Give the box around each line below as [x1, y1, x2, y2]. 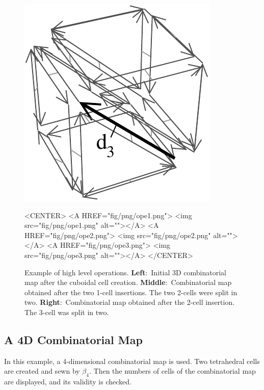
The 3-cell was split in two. [24, 306, 109, 317]
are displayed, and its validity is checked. [4, 376, 131, 387]
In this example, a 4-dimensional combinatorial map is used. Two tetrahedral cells [4, 355, 260, 366]
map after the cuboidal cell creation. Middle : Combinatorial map [24, 277, 232, 288]
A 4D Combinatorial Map [4, 331, 143, 347]
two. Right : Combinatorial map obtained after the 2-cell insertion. [24, 297, 235, 307]
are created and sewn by [4, 366, 80, 376]
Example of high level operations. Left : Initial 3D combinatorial [24, 267, 226, 277]
